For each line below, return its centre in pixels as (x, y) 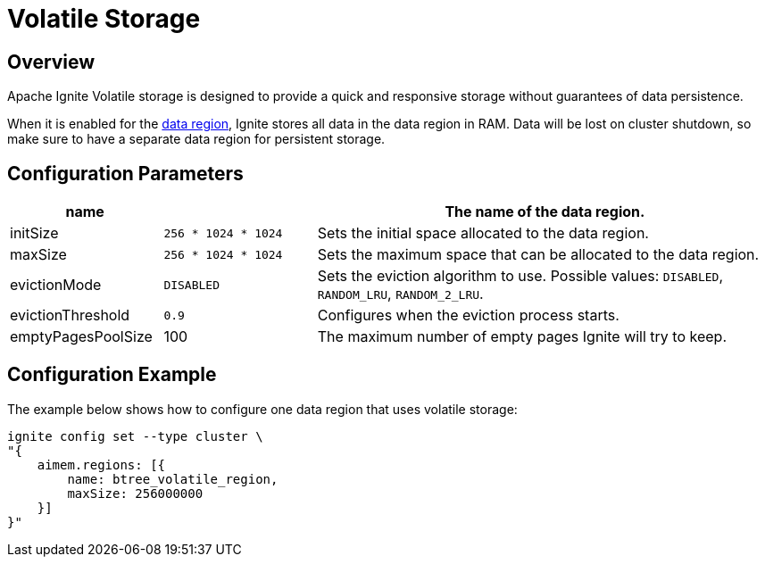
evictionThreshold (70, 315)
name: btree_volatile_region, (173, 479)
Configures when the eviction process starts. (468, 315)
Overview (51, 62)
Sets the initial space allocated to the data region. (483, 233)
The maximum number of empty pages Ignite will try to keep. (522, 337)
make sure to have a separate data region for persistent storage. (196, 139)
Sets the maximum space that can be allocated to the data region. (538, 255)
